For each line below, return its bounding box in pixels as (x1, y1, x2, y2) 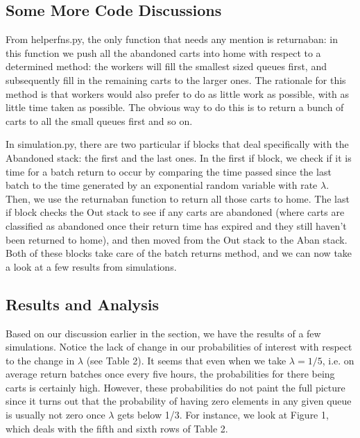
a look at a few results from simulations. (6, 259, 177, 273)
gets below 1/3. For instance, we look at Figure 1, (117, 407, 329, 422)
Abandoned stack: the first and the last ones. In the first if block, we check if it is (6, 150, 352, 165)
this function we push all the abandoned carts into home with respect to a (6, 45, 321, 60)
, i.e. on (322, 353, 354, 367)
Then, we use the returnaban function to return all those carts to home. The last (6, 191, 350, 205)
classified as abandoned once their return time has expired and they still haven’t (6, 218, 347, 233)
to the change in (6, 353, 75, 367)
